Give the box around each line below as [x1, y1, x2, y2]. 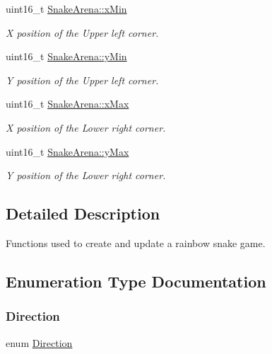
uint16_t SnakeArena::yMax [6, 144, 129, 159]
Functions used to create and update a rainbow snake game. [6, 235, 266, 250]
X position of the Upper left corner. [6, 25, 159, 40]
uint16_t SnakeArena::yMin [6, 49, 127, 64]
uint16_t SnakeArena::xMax [6, 96, 129, 111]
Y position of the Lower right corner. [6, 168, 166, 183]
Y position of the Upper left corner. [6, 72, 159, 87]
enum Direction [6, 335, 73, 350]
